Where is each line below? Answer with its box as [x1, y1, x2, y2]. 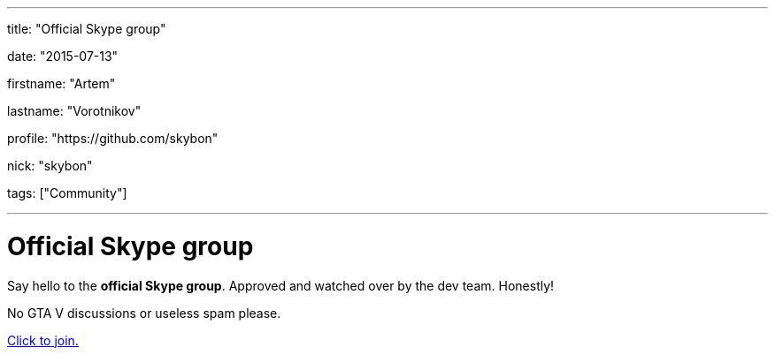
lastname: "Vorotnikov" [7, 103, 142, 118]
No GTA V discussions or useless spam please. [7, 305, 281, 321]
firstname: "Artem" [7, 76, 116, 91]
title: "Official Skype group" [7, 21, 166, 36]
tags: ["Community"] [7, 185, 127, 200]
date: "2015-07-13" [7, 49, 119, 64]
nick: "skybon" [7, 158, 93, 173]
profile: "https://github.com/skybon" [7, 131, 219, 146]
